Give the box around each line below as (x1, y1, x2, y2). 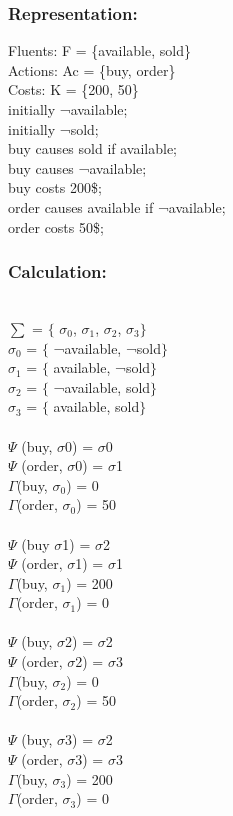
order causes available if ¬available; (8, 196, 226, 217)
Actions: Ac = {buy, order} (8, 59, 176, 80)
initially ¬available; (8, 99, 128, 119)
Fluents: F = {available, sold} (8, 40, 191, 61)
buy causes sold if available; (8, 138, 178, 159)
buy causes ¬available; (8, 157, 147, 178)
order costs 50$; (8, 216, 104, 237)
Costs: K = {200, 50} (8, 79, 139, 100)
